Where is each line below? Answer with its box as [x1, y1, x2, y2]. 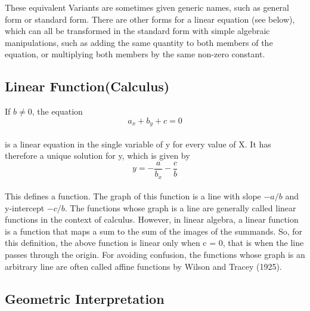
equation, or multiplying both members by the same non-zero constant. [5, 48, 265, 60]
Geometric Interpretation [5, 289, 165, 307]
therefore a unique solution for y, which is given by [5, 149, 190, 162]
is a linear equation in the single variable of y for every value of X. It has [5, 137, 271, 150]
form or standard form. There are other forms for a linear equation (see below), [5, 13, 295, 25]
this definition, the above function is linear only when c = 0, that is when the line [5, 236, 304, 249]
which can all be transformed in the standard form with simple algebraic [5, 24, 270, 37]
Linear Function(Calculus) [5, 77, 170, 96]
